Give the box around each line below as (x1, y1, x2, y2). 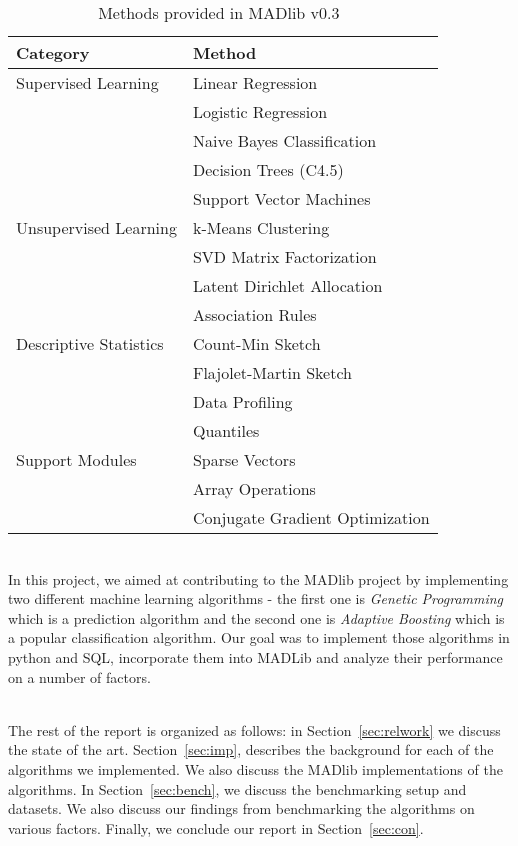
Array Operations (192, 477, 316, 500)
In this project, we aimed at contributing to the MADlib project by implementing (8, 568, 509, 589)
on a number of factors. (8, 666, 151, 687)
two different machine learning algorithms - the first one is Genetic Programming (8, 588, 504, 609)
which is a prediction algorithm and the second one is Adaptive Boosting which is (8, 607, 505, 628)
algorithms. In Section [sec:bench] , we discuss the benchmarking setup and (8, 778, 467, 799)
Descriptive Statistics (16, 332, 164, 355)
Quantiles (192, 419, 260, 442)
